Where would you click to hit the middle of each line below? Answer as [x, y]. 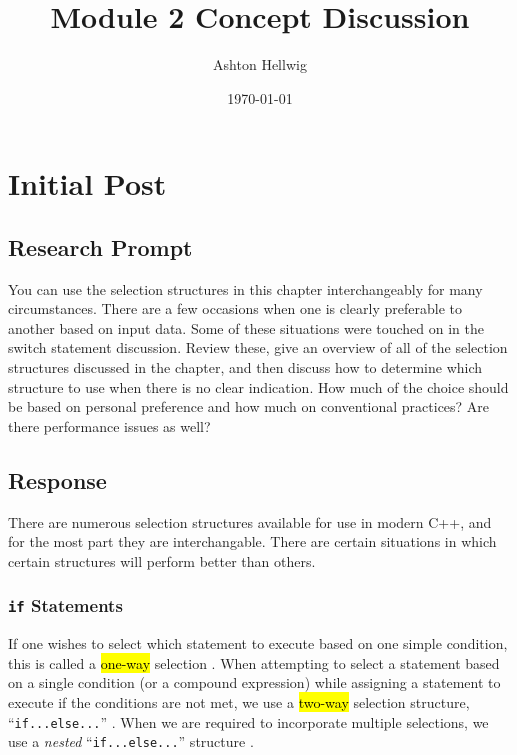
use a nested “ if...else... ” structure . [131, 741]
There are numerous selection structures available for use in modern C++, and [250, 521]
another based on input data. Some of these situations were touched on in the [246, 327]
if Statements [65, 605]
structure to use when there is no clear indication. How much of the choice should [258, 386]
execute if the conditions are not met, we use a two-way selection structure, [239, 702]
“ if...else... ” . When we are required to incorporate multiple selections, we [248, 721]
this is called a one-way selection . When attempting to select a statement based [254, 662]
